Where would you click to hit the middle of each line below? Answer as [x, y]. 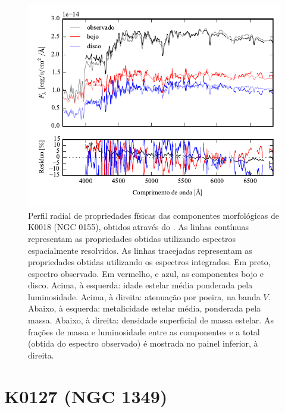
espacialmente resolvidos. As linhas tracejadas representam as [140, 250]
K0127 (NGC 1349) [86, 396]
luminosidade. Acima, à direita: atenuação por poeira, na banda [144, 296]
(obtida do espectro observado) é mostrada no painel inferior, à [143, 343]
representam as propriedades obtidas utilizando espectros [132, 238]
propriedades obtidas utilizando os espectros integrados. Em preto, [149, 262]
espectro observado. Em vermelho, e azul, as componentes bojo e [146, 273]
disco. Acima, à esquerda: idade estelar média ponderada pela [140, 285]
